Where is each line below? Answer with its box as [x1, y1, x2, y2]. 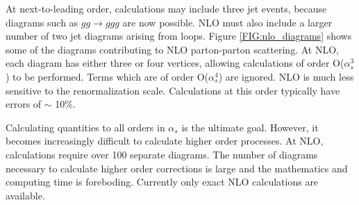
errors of [6, 97, 42, 111]
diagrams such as [6, 15, 78, 29]
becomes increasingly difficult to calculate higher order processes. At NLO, [6, 133, 324, 148]
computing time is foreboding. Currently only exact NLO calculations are [6, 174, 319, 189]
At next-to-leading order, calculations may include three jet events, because [6, 1, 327, 15]
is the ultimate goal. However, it [181, 120, 319, 134]
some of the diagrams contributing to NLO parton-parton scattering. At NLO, [6, 42, 339, 56]
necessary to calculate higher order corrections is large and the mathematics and [6, 161, 348, 175]
